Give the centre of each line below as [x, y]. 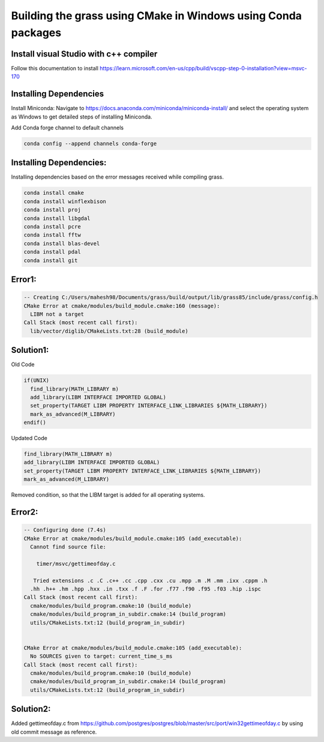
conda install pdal [52, 252]
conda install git [51, 260]
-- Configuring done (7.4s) [65, 530]
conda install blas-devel [62, 243]
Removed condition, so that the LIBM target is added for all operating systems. [108, 495]
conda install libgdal [57, 218]
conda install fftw [52, 235]
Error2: [25, 512]
